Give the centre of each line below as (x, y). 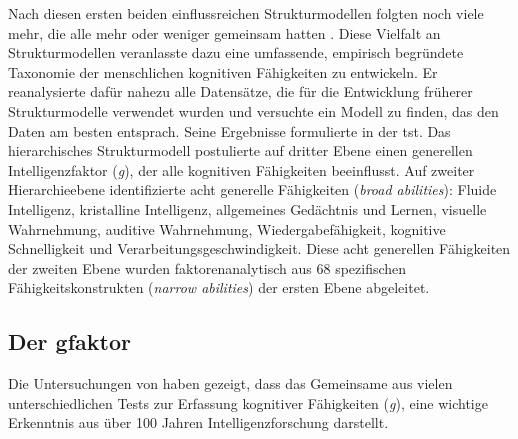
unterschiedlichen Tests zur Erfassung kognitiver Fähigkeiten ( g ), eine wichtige (248, 402)
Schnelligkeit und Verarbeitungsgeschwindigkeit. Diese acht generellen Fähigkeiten (259, 248)
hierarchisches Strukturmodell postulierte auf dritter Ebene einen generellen (240, 150)
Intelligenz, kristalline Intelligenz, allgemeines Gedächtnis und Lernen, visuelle (247, 208)
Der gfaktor (69, 341)
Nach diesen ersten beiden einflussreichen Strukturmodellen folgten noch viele (246, 13)
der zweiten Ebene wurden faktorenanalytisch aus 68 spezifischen (207, 267)
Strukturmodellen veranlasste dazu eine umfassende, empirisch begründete (236, 52)
